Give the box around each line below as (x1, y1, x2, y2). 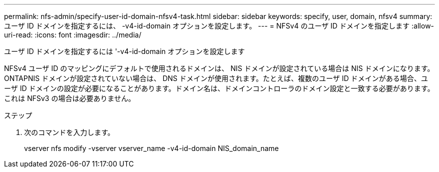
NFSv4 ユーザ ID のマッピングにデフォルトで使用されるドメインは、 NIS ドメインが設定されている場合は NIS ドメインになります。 (4, 64, 434, 72)
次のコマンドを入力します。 (24, 128, 115, 136)
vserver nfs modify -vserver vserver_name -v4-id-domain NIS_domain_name (24, 144, 279, 152)
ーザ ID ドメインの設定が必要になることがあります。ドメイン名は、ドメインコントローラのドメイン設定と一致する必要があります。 (4, 84, 434, 92)
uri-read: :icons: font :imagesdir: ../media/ (4, 30, 141, 39)
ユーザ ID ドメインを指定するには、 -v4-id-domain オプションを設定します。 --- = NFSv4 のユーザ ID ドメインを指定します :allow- (4, 21, 434, 30)
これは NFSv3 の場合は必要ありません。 (4, 94, 135, 102)
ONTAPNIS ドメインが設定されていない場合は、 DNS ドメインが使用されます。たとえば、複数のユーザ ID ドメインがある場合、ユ (4, 74, 428, 82)
